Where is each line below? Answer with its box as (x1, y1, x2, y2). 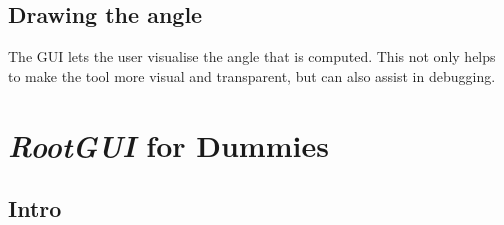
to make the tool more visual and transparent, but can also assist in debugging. (8, 65, 496, 86)
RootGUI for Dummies (8, 124, 329, 166)
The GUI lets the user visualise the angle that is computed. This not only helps (8, 46, 496, 67)
